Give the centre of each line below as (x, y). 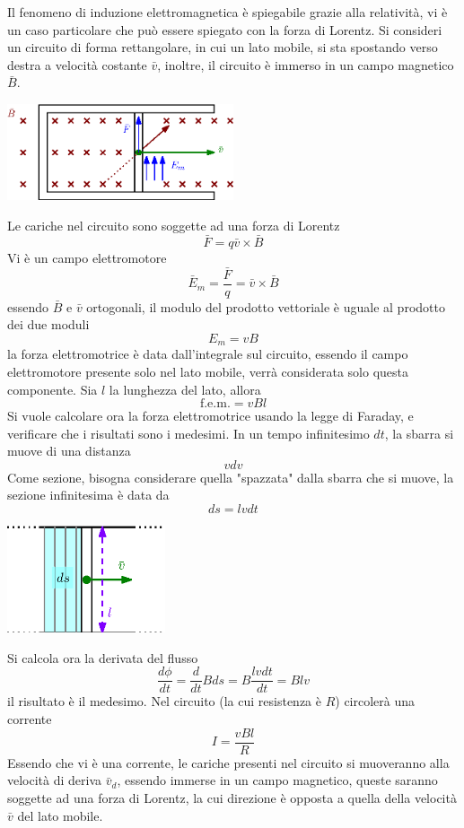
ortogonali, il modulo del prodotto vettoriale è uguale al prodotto (266, 306)
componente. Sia (53, 389)
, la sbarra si (419, 433)
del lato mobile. (60, 815)
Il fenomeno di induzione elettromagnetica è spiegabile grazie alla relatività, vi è (228, 12)
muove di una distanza (69, 451)
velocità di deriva (55, 780)
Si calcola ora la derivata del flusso (103, 657)
